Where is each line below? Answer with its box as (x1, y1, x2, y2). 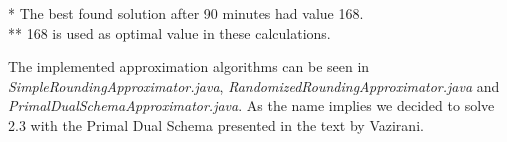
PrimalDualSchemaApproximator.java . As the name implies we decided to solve (8, 95, 495, 116)
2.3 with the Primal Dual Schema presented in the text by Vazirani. (8, 114, 424, 135)
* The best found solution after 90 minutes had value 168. (8, 3, 364, 23)
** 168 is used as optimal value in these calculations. (8, 22, 331, 43)
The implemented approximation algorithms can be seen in (8, 56, 370, 77)
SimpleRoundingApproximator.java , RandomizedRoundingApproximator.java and (8, 75, 500, 96)
